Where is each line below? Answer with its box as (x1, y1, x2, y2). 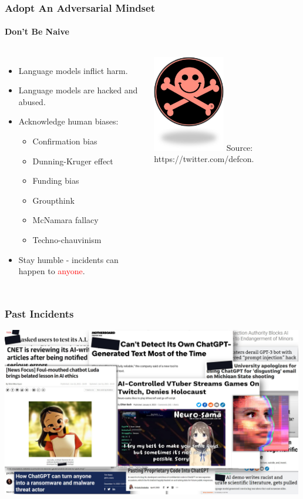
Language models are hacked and (18, 84, 138, 96)
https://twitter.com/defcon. (154, 153, 254, 165)
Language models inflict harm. (18, 64, 128, 76)
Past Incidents (5, 306, 74, 321)
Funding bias (32, 174, 79, 187)
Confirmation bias (32, 135, 97, 147)
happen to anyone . (18, 265, 85, 277)
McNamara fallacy (32, 214, 99, 226)
